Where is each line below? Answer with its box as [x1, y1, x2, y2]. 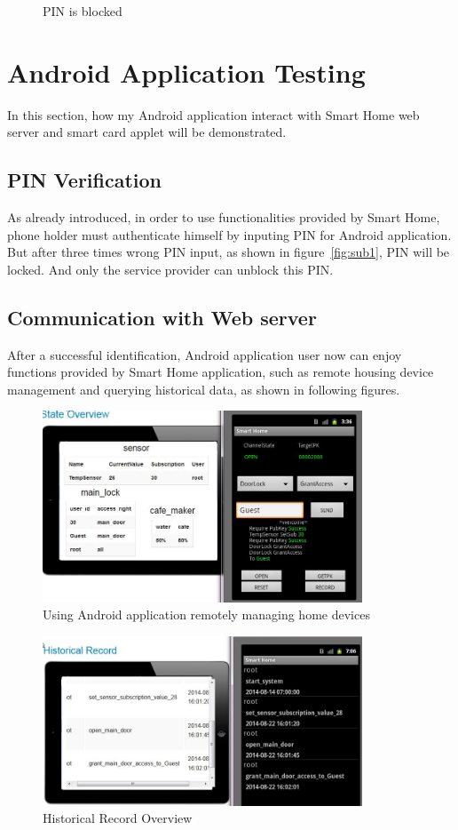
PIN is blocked [43, 2, 122, 20]
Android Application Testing [7, 53, 366, 90]
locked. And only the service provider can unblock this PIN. [7, 259, 334, 278]
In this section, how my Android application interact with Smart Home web [7, 105, 420, 124]
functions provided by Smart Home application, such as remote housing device [7, 363, 434, 381]
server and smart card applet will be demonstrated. [7, 123, 287, 141]
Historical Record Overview [43, 809, 193, 827]
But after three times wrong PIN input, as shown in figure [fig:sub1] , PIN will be [7, 243, 450, 261]
